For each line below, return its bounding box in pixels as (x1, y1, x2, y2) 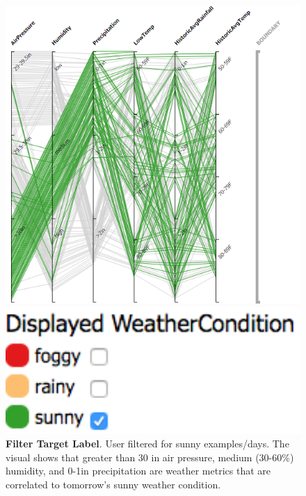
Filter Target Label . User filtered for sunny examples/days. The (6, 436, 289, 451)
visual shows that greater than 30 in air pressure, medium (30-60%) (6, 449, 294, 464)
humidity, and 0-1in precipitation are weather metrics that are (6, 463, 271, 478)
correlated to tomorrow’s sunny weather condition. (6, 477, 221, 492)
